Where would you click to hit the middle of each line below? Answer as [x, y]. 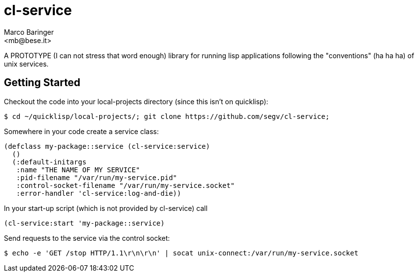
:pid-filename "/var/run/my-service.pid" [97, 177]
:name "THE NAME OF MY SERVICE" [78, 170]
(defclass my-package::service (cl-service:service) [107, 146]
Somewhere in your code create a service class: [81, 131]
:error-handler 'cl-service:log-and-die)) [99, 193]
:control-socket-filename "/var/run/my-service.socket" [126, 185]
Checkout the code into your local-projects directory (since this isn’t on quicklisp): [136, 101]
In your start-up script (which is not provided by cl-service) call [106, 208]
